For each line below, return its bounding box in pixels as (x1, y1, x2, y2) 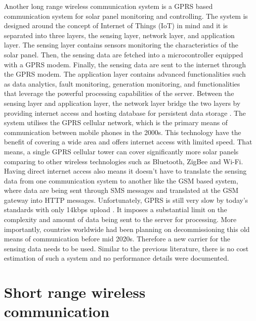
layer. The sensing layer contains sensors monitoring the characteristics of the (4, 40, 239, 50)
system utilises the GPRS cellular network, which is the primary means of (4, 117, 228, 128)
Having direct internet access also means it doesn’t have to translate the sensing (4, 166, 247, 176)
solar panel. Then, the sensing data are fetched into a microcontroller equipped (4, 49, 243, 59)
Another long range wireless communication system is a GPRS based (4, 1, 213, 11)
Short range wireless (4, 282, 146, 302)
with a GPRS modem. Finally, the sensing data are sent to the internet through (4, 59, 246, 69)
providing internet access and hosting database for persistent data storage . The (4, 107, 246, 118)
